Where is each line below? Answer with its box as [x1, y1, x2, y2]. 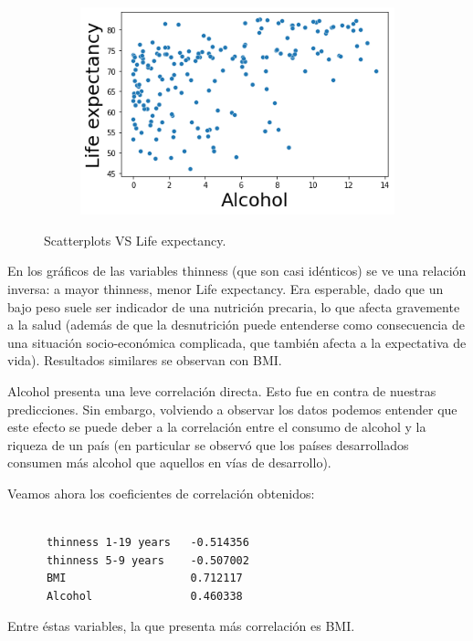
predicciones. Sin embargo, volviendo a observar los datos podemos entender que [7, 399, 457, 418]
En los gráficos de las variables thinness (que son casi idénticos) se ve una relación [7, 261, 467, 280]
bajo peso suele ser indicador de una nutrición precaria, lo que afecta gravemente [7, 297, 460, 316]
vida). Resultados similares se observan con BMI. [7, 351, 282, 370]
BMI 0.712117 [46, 572, 243, 585]
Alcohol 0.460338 [46, 589, 243, 603]
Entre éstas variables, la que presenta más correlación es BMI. [7, 616, 355, 636]
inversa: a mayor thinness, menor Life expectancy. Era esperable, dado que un [7, 278, 444, 298]
